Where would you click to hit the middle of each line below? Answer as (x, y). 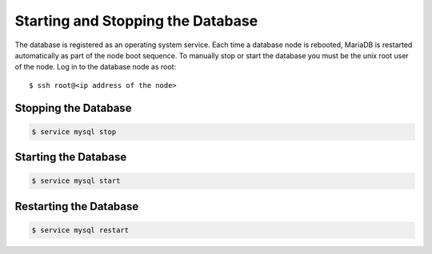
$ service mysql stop (74, 131)
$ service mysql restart (80, 230)
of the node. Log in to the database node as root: (95, 67)
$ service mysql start (76, 181)
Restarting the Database (77, 206)
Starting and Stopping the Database (136, 21)
